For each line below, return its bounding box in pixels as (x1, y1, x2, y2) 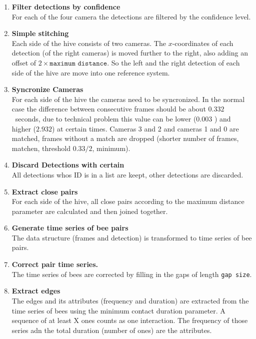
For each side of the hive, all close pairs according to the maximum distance (11, 196, 244, 206)
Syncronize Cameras (11, 84, 83, 94)
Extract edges (11, 285, 60, 296)
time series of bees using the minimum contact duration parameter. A (11, 305, 225, 315)
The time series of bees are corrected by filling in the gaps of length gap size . (11, 268, 252, 279)
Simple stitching (11, 28, 69, 38)
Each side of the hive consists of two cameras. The (11, 37, 166, 48)
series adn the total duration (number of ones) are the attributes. (11, 324, 212, 335)
